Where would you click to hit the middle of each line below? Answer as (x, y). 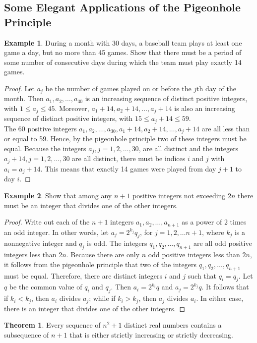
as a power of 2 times (214, 222)
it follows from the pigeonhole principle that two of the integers (100, 264)
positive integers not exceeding (179, 195)
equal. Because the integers (45, 148)
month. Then (24, 98)
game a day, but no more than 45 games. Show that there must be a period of (123, 52)
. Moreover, (72, 108)
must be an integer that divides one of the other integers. (91, 205)
